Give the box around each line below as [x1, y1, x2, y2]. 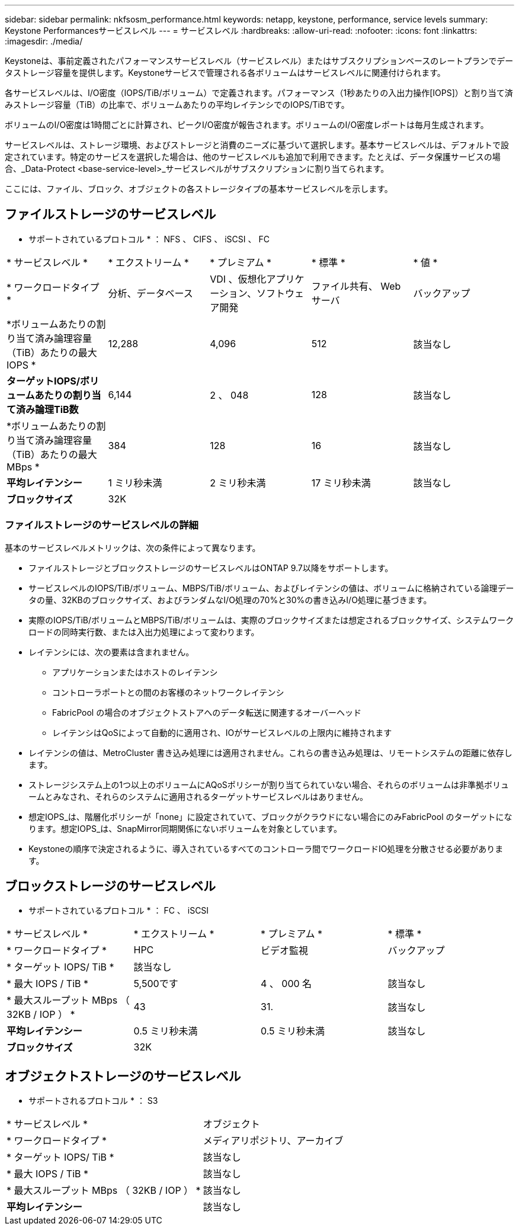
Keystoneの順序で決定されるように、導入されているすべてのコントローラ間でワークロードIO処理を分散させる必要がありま [28, 843, 504, 854]
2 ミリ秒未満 [210, 476, 266, 489]
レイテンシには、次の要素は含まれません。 [28, 646, 194, 657]
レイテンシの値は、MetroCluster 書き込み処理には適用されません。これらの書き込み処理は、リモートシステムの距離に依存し [28, 747, 512, 758]
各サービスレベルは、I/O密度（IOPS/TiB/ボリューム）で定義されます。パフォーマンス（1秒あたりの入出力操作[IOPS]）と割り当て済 [5, 88, 513, 98]
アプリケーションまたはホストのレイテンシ [52, 667, 218, 677]
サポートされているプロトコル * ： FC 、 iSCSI [28, 905, 209, 916]
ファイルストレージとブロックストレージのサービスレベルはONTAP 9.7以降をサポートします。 [28, 562, 393, 573]
